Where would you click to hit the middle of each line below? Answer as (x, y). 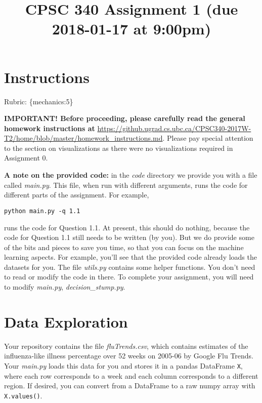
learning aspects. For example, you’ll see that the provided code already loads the (130, 257)
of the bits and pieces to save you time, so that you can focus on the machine (124, 247)
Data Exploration (66, 321)
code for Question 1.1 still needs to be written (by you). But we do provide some (129, 237)
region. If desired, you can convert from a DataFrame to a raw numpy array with (130, 386)
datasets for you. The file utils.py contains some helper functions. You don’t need (130, 267)
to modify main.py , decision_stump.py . (65, 287)
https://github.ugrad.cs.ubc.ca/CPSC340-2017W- (174, 128)
